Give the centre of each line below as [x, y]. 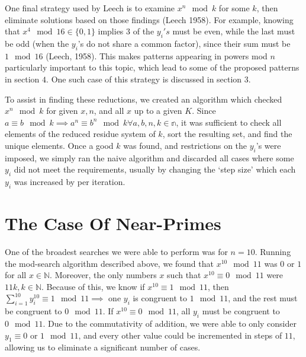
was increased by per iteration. [70, 182]
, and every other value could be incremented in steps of [180, 335]
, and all [109, 111]
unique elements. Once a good [59, 145]
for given [62, 111]
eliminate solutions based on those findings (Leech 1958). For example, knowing [149, 19]
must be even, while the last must [234, 31]
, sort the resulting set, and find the [227, 134]
